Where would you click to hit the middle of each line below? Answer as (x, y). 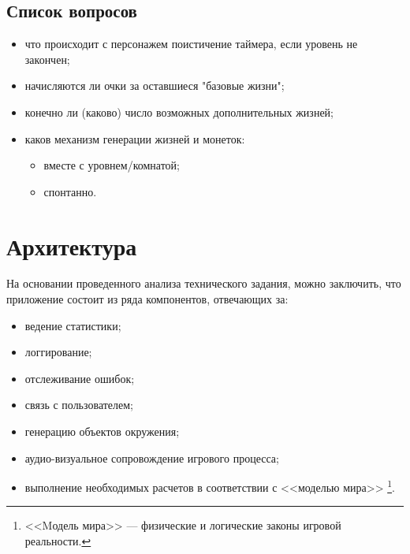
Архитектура (72, 245)
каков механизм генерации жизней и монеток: (135, 138)
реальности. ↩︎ (58, 541)
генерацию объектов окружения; (102, 431)
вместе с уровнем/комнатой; (112, 165)
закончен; (47, 59)
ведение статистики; (73, 325)
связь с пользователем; (79, 405)
